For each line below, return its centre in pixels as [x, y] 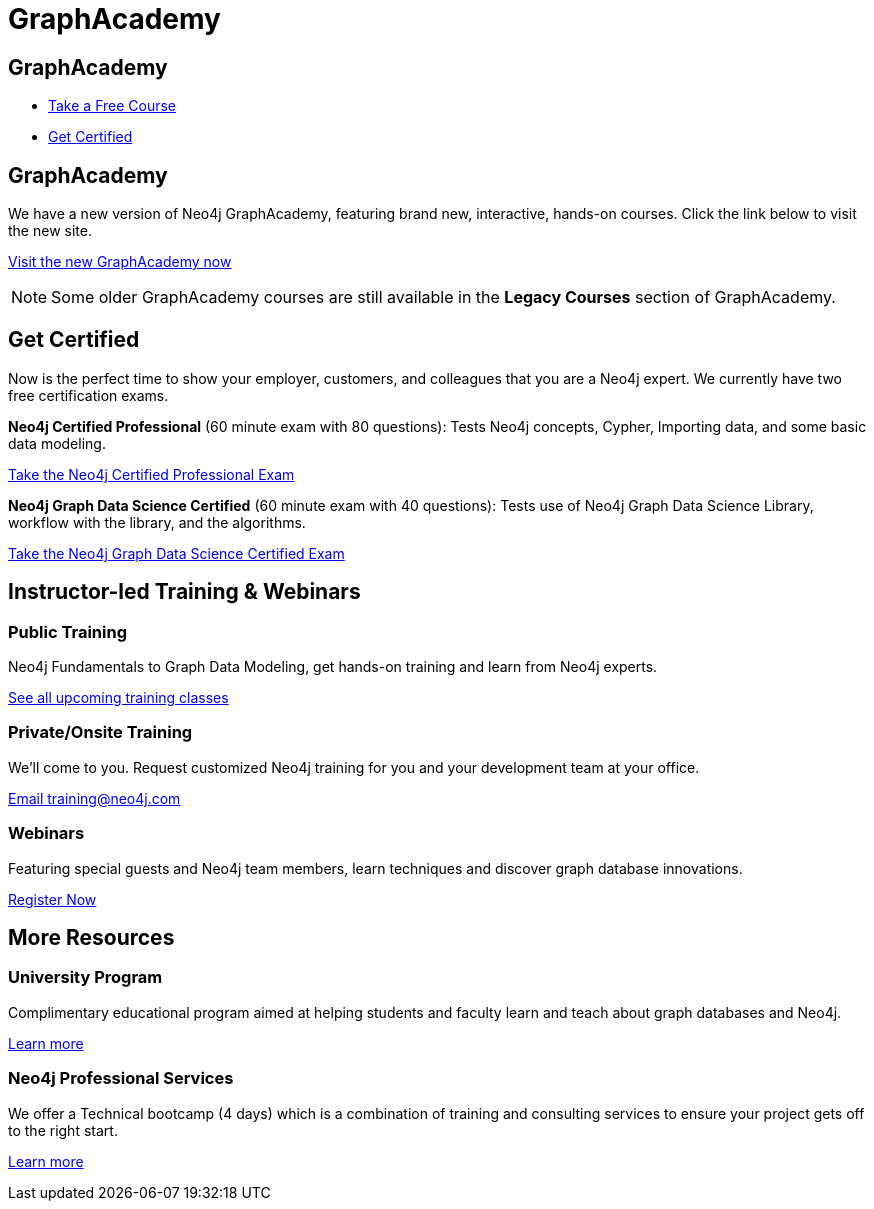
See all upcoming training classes [118, 698]
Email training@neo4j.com [94, 798]
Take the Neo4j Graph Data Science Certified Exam [176, 553]
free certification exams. [88, 395]
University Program [85, 977]
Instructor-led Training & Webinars [184, 592]
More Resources [91, 937]
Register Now [52, 899]
